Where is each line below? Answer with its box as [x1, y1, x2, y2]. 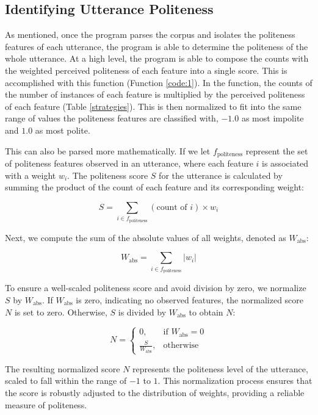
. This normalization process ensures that [157, 374, 313, 387]
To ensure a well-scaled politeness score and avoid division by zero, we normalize [5, 281, 306, 294]
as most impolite [241, 112, 304, 125]
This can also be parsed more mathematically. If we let [5, 144, 211, 157]
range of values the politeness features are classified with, [5, 112, 219, 125]
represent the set [245, 144, 308, 157]
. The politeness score [67, 168, 148, 181]
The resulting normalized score [5, 362, 120, 375]
